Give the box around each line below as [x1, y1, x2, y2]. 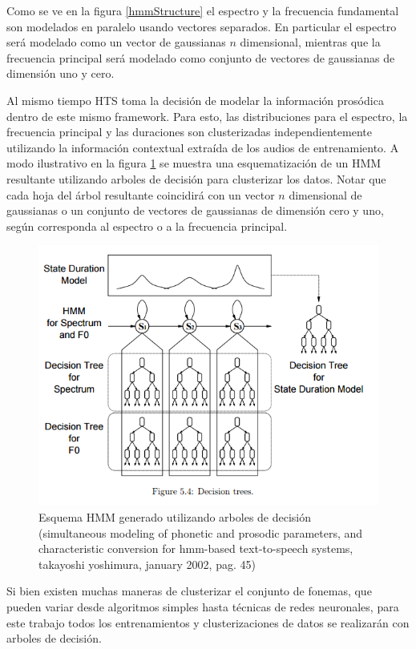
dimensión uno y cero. [6, 65, 115, 82]
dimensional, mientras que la [240, 34, 381, 50]
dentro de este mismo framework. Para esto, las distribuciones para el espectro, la [6, 107, 408, 124]
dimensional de [289, 186, 362, 203]
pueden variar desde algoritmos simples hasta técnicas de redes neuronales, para [6, 598, 399, 615]
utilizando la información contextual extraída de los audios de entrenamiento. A [6, 139, 399, 155]
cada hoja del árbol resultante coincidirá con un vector [6, 186, 275, 203]
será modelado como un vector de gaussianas [6, 34, 226, 50]
